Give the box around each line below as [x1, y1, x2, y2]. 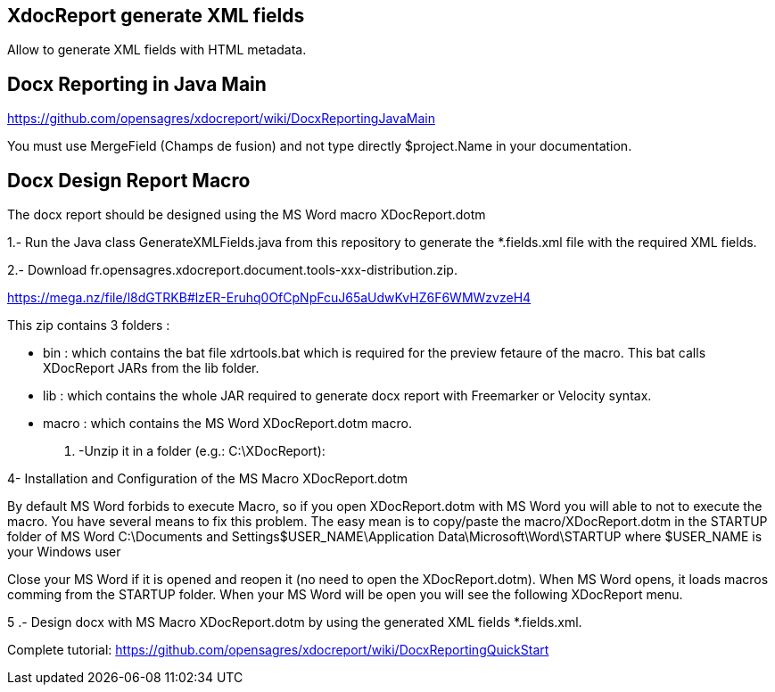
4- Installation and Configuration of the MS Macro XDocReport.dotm [7, 471, 408, 487]
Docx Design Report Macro [7, 169, 251, 192]
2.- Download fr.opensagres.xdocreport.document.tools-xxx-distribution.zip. [7, 262, 458, 278]
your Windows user [7, 544, 121, 560]
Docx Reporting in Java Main [7, 72, 267, 95]
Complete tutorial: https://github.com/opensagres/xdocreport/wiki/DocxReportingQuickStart [7, 642, 549, 658]
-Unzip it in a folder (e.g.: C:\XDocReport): [78, 443, 326, 459]
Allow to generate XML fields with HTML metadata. [7, 42, 307, 58]
